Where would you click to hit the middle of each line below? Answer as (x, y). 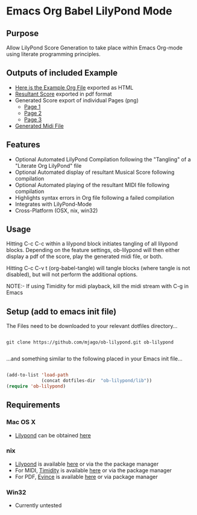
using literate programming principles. (53, 54)
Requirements (33, 405)
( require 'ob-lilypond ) (36, 386)
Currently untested (38, 505)
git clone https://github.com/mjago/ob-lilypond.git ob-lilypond (90, 342)
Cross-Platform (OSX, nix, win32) (56, 210)
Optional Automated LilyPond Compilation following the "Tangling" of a (103, 159)
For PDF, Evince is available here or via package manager (86, 476)
